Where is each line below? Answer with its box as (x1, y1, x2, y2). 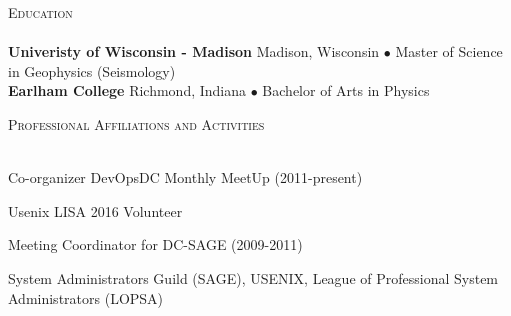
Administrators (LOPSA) (8, 287, 164, 308)
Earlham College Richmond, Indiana (8, 80, 247, 101)
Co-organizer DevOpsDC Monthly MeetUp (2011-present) (8, 167, 363, 188)
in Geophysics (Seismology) (8, 60, 176, 81)
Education (8, 2, 73, 22)
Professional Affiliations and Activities (8, 113, 265, 134)
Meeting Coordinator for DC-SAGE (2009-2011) (8, 234, 303, 255)
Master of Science (395, 41, 503, 62)
